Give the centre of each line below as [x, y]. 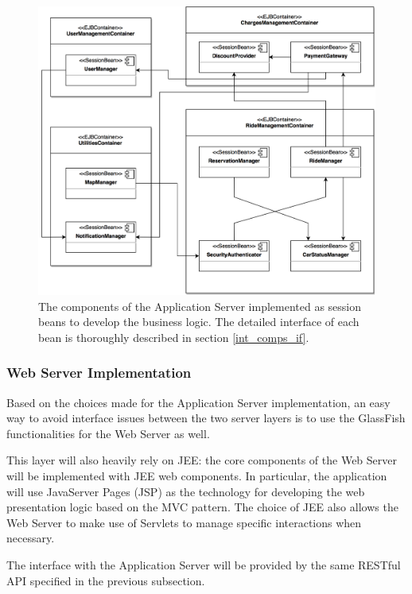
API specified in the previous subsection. [106, 580]
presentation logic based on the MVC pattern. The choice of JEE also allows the [202, 507]
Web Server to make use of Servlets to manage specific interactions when [184, 522]
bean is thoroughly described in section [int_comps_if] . [174, 337]
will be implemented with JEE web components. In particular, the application [197, 476]
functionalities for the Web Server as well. [108, 433]
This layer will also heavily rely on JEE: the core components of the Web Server [202, 460]
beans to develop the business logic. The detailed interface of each [199, 322]
